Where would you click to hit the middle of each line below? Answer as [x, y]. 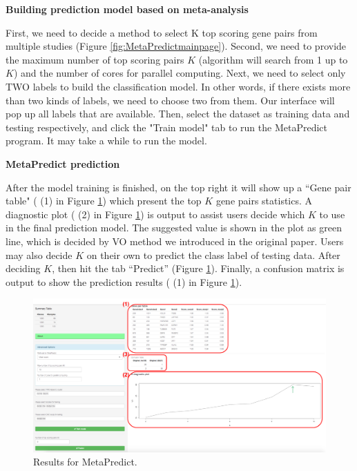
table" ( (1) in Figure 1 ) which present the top [104, 201]
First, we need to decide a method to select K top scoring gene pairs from [162, 32]
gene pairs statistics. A [264, 201]
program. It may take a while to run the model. [106, 141]
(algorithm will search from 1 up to [273, 59]
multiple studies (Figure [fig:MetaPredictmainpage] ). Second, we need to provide [176, 46]
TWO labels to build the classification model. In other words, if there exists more [178, 86]
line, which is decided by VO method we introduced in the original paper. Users [175, 241]
